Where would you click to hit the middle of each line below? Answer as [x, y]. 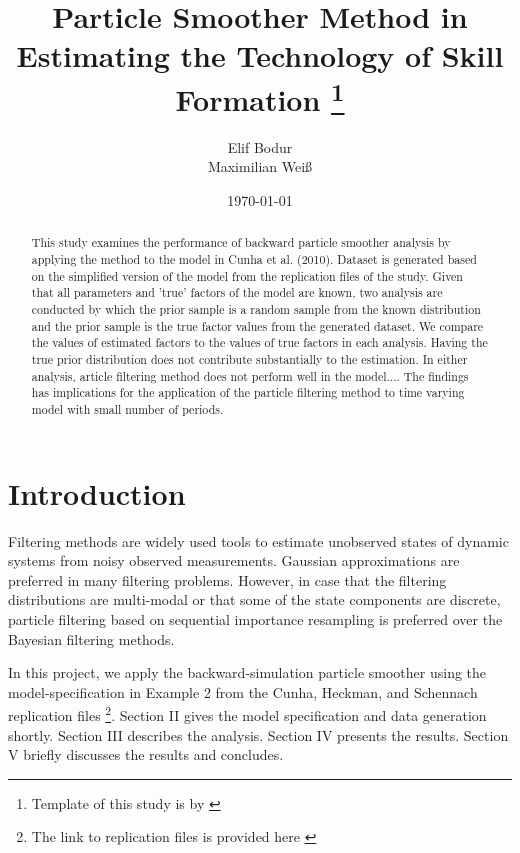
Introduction [97, 492]
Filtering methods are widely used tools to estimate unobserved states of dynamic [258, 540]
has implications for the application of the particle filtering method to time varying [248, 392]
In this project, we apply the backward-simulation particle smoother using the [247, 672]
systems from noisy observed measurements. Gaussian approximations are [234, 560]
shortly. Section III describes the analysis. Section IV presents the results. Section [258, 734]
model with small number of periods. [127, 408]
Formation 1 [260, 96]
